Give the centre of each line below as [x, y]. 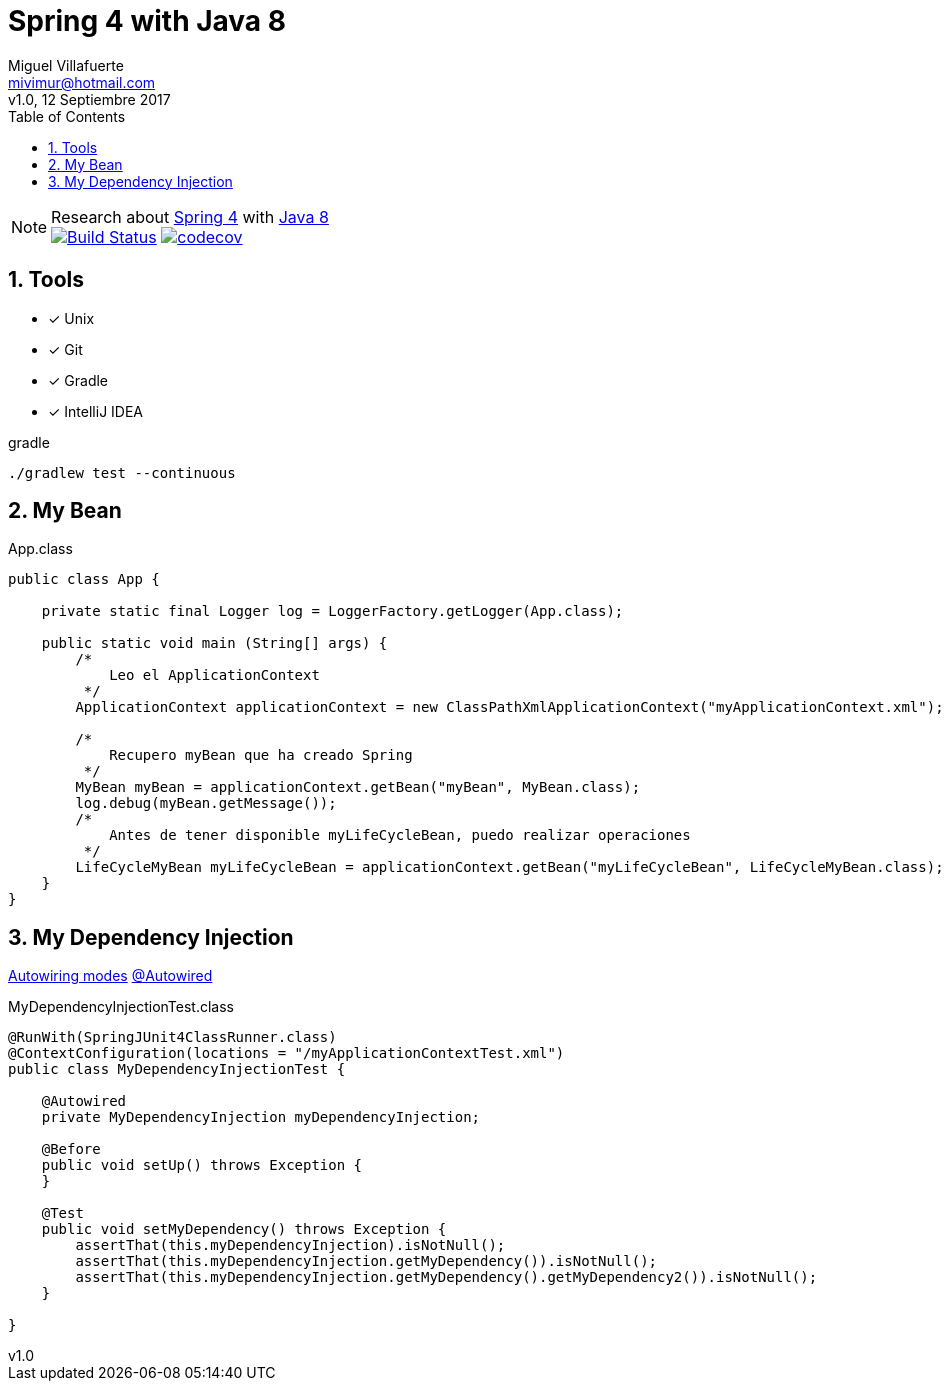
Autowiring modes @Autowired [110, 976]
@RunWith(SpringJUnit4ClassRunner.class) [172, 1037]
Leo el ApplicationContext [214, 675]
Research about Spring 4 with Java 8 [190, 216]
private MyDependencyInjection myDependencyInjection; [261, 1117]
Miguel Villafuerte [66, 65]
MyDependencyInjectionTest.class [121, 1007]
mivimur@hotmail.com [82, 82]
